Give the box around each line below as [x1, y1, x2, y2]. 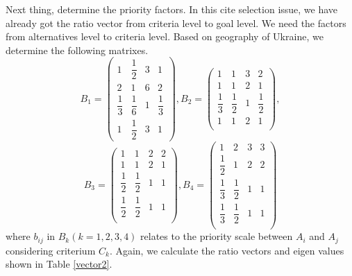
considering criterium [6, 243, 96, 257]
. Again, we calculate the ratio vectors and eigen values [109, 243, 344, 257]
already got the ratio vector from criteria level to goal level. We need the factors [6, 15, 346, 30]
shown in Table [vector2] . [6, 257, 112, 271]
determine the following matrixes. [6, 42, 149, 57]
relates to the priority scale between [140, 229, 293, 243]
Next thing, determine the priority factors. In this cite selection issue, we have [6, 2, 338, 16]
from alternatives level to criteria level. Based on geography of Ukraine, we [6, 29, 324, 44]
